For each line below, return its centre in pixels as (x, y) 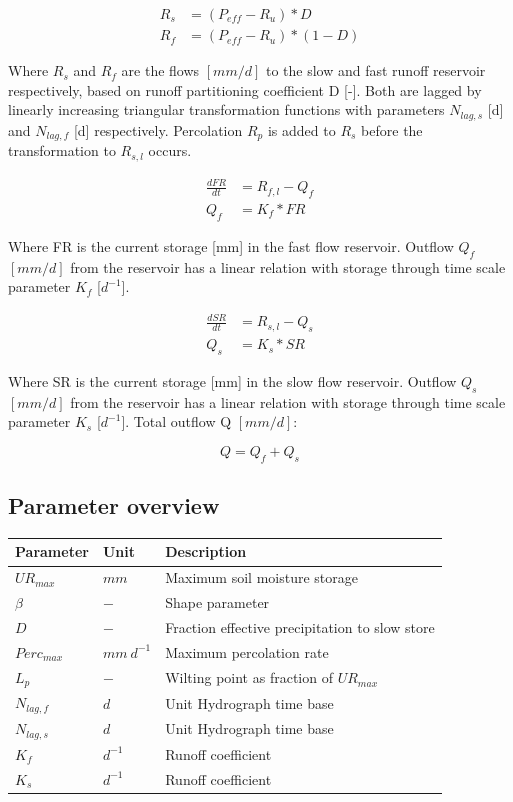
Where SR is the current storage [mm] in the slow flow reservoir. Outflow (232, 380)
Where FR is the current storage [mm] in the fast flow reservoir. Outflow (231, 245)
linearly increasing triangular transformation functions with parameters (226, 109)
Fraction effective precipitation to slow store (300, 626)
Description (206, 551)
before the (392, 129)
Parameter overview (114, 505)
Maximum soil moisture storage (261, 577)
